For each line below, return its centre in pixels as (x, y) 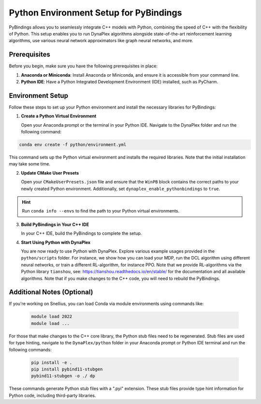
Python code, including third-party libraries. (52, 395)
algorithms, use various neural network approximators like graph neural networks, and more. (101, 41)
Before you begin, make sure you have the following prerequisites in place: (83, 66)
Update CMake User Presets (50, 173)
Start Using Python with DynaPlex (56, 242)
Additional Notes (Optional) (51, 292)
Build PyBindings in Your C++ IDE (55, 224)
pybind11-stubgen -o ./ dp (63, 376)
